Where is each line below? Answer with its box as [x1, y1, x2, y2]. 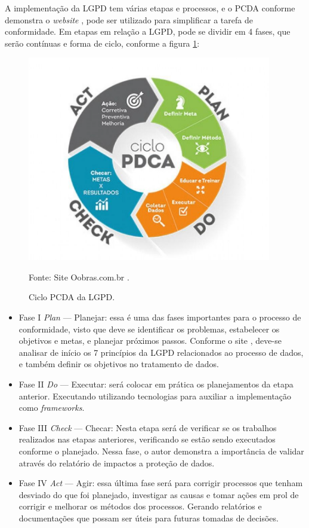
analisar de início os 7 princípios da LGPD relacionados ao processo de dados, [18, 346, 304, 358]
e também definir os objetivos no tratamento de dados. [18, 358, 219, 370]
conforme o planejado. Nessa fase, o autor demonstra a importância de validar [18, 444, 304, 457]
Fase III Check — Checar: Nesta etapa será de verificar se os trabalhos [18, 421, 277, 434]
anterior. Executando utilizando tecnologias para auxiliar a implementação [18, 389, 292, 402]
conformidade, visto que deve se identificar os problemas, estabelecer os [18, 322, 280, 335]
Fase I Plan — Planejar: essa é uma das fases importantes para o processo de [18, 311, 301, 323]
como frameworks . [18, 401, 85, 414]
